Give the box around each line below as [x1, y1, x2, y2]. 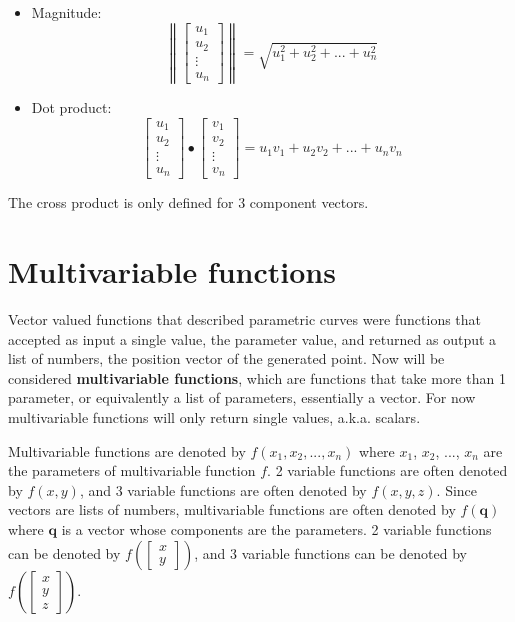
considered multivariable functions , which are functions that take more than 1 [8, 367, 506, 388]
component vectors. [249, 192, 369, 213]
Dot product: [31, 97, 112, 118]
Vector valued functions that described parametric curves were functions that [8, 309, 482, 330]
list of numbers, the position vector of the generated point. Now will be [8, 348, 445, 369]
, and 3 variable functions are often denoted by [79, 479, 367, 500]
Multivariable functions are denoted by [8, 440, 246, 461]
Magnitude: [31, 2, 102, 22]
